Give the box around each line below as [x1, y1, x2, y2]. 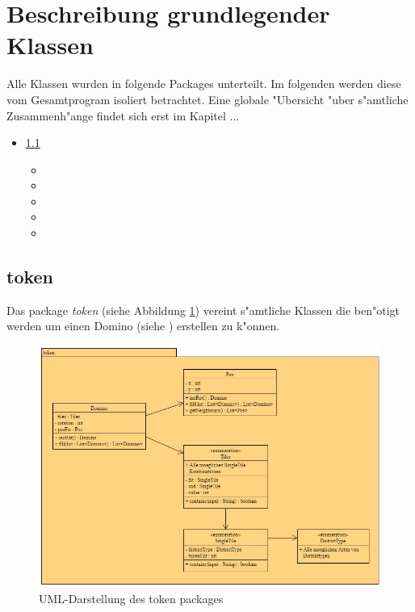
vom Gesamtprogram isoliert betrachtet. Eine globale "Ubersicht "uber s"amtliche [6, 90, 409, 107]
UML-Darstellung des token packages [39, 589, 224, 606]
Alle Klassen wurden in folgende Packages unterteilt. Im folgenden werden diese [6, 75, 401, 92]
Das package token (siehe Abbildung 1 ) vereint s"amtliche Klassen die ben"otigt [6, 301, 400, 318]
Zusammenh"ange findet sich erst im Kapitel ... [6, 107, 240, 124]
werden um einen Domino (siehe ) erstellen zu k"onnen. [6, 317, 280, 334]
